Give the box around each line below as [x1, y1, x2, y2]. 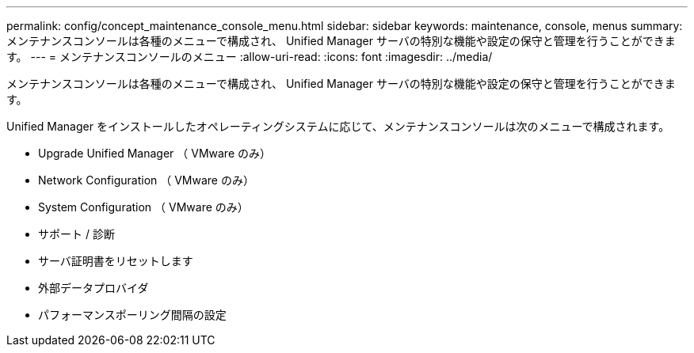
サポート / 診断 [38, 227, 115, 241]
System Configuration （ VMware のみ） [38, 200, 249, 214]
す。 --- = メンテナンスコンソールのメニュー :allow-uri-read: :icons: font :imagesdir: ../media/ [6, 50, 493, 63]
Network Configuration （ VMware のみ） [38, 173, 254, 187]
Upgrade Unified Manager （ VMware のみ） [38, 146, 271, 160]
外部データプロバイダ [38, 281, 149, 294]
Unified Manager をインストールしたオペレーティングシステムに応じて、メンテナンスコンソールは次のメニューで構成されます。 [6, 120, 670, 133]
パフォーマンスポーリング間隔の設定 [38, 308, 227, 321]
